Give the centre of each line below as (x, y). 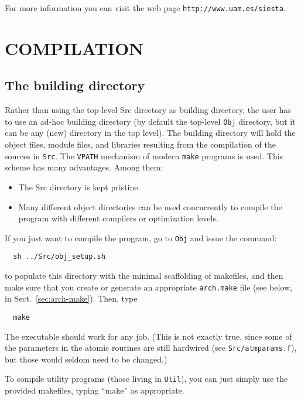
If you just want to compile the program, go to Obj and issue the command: (141, 237)
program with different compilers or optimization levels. (118, 218)
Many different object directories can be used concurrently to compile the (150, 206)
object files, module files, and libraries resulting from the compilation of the (140, 144)
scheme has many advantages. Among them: (84, 167)
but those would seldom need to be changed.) (86, 359)
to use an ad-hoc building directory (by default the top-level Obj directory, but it (150, 121)
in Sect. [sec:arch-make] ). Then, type (71, 298)
